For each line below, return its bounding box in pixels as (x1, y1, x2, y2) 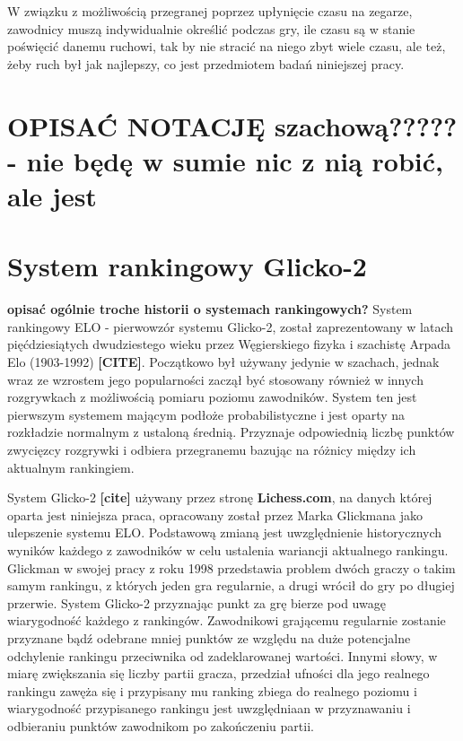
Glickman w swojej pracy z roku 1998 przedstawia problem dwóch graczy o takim (7, 558, 456, 577)
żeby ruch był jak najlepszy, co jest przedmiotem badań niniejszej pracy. (7, 54, 405, 73)
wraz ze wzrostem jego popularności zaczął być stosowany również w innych (7, 370, 424, 388)
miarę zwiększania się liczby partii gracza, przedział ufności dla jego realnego (7, 664, 430, 683)
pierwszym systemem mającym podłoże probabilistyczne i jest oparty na (7, 405, 406, 423)
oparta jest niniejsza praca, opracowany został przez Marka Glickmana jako (7, 505, 423, 524)
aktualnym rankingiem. (7, 458, 135, 476)
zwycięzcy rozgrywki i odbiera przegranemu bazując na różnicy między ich (7, 440, 416, 458)
